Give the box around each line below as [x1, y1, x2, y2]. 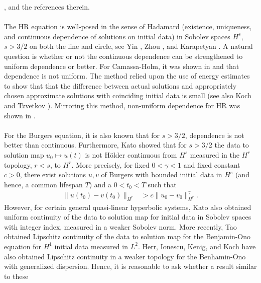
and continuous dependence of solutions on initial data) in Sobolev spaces [4, 31, 230, 41]
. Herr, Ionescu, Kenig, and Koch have [138, 241, 256, 251]
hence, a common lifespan [4, 179, 83, 189]
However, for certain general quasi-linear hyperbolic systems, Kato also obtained [4, 201, 251, 212]
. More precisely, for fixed [71, 159, 150, 170]
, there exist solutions [20, 169, 86, 180]
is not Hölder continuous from [85, 149, 177, 160]
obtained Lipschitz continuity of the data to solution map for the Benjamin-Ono [4, 231, 251, 242]
